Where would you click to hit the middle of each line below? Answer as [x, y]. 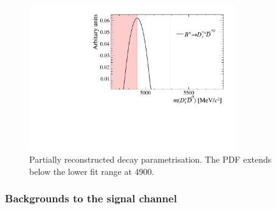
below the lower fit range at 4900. [92, 171]
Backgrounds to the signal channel [91, 198]
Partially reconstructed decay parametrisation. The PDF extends [150, 159]
